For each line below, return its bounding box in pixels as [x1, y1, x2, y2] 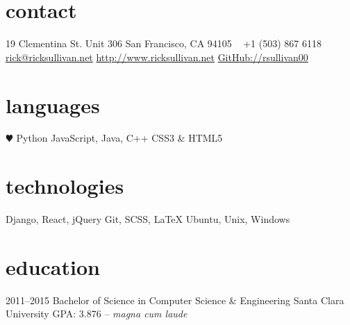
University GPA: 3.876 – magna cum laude [6, 306, 187, 321]
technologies [6, 172, 124, 200]
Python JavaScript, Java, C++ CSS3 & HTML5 [16, 131, 223, 145]
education [6, 252, 100, 281]
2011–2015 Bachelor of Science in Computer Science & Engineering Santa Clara [6, 292, 344, 307]
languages [6, 90, 100, 119]
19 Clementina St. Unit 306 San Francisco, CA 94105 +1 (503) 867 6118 [6, 36, 322, 51]
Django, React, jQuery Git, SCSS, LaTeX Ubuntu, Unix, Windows [6, 212, 290, 226]
